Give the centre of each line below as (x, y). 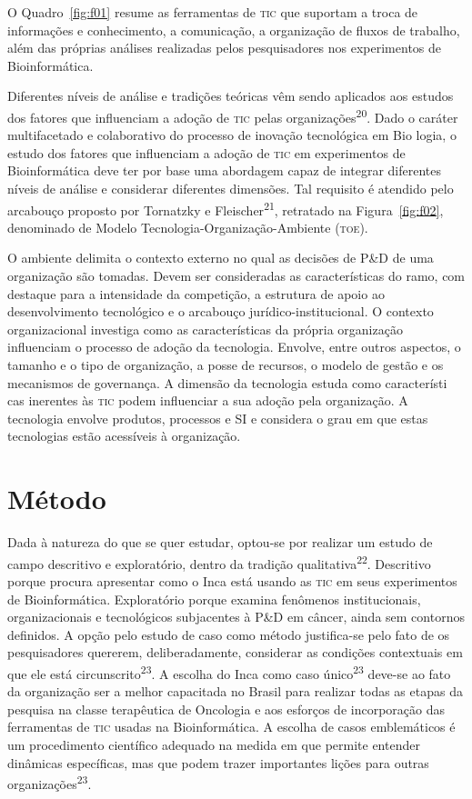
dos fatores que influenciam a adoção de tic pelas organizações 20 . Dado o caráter (233, 115)
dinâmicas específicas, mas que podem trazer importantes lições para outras (218, 762)
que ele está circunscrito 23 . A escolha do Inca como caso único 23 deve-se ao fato (229, 672)
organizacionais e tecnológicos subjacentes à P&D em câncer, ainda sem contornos (236, 617)
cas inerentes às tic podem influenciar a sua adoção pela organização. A (208, 400)
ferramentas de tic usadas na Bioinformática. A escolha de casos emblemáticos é (231, 727)
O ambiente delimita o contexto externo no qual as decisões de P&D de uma (221, 258)
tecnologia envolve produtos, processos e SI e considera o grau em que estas (218, 418)
